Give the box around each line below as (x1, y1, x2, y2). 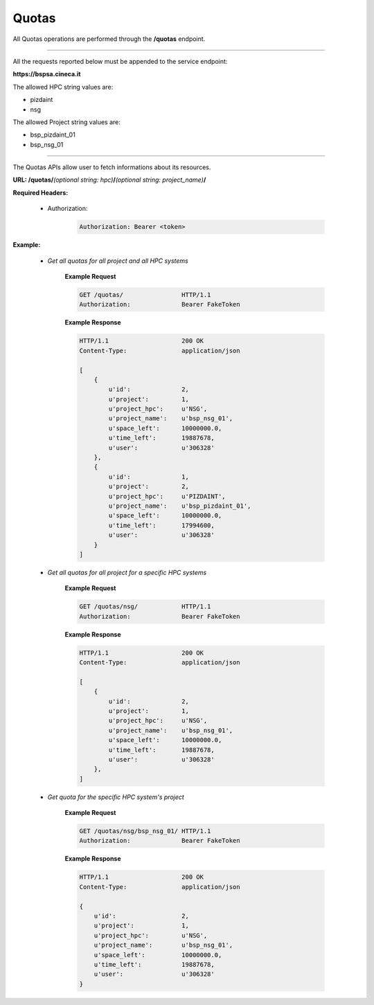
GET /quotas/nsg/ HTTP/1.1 (79, 603, 211, 610)
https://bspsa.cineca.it (12, 70, 81, 78)
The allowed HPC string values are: (12, 83, 114, 91)
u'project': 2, (108, 483, 190, 490)
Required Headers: (12, 188, 69, 197)
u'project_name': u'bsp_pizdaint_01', (108, 501, 251, 510)
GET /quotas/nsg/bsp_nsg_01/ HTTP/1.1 (79, 827, 211, 835)
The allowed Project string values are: (12, 118, 121, 126)
